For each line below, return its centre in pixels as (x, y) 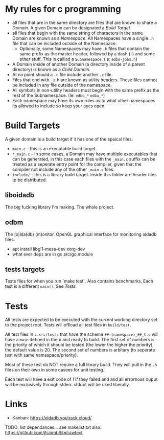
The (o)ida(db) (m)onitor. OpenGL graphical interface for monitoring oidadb (81, 234)
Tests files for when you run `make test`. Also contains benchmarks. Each (79, 281)
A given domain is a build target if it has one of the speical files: (69, 139)
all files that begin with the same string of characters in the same (77, 33)
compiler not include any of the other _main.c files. (63, 169)
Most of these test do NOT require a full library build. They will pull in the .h (81, 365)
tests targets (25, 269)
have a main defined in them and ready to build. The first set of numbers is (80, 340)
